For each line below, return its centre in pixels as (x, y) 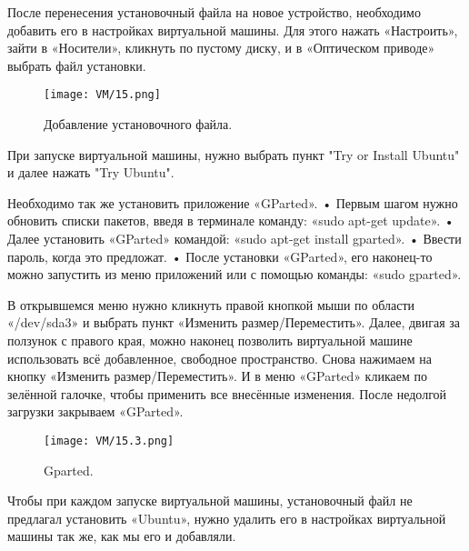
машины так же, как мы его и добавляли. (122, 536)
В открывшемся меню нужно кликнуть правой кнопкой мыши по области (211, 304)
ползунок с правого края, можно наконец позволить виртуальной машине (210, 340)
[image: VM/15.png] (102, 95)
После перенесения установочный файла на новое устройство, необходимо (214, 12)
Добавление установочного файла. (138, 124)
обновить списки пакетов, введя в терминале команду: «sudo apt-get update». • (231, 220)
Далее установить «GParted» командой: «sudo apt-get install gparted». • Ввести (234, 238)
